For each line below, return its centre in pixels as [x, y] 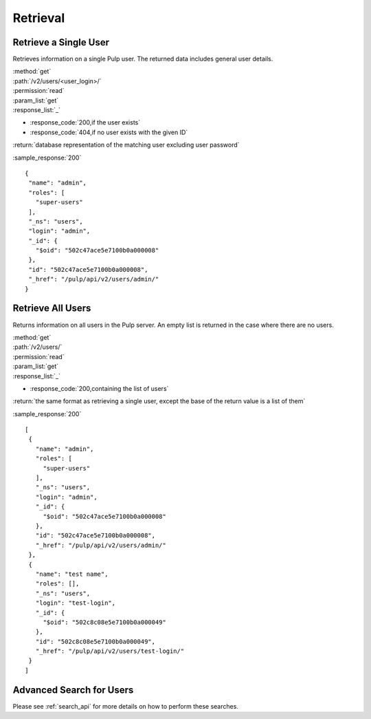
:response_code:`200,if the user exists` [85, 122]
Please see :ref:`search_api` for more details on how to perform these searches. [125, 706]
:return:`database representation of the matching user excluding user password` [126, 145]
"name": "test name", [72, 574]
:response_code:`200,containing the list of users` [99, 388]
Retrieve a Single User [61, 42]
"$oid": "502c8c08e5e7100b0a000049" [104, 622]
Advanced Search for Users [73, 690]
